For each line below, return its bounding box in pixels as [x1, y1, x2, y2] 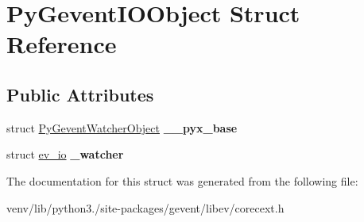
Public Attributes [6, 82, 154, 106]
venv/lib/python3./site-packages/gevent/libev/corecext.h [6, 199, 285, 216]
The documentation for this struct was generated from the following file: [6, 172, 358, 189]
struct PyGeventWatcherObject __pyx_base [6, 119, 238, 136]
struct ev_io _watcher [6, 146, 124, 163]
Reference [6, 28, 117, 60]
